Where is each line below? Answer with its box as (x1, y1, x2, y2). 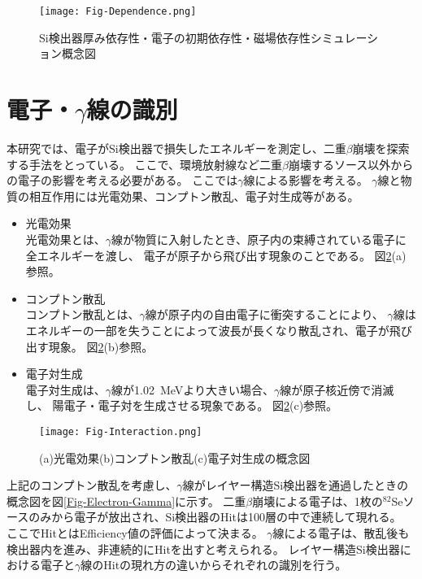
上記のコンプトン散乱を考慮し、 (7, 477, 177, 494)
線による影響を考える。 (243, 172, 368, 189)
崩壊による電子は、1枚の (252, 492, 383, 509)
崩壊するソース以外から (288, 155, 414, 172)
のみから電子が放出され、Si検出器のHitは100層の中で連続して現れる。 (28, 508, 402, 525)
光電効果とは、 (25, 230, 106, 247)
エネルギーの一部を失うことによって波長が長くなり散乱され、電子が (25, 321, 389, 338)
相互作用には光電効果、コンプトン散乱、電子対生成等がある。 (28, 187, 359, 204)
